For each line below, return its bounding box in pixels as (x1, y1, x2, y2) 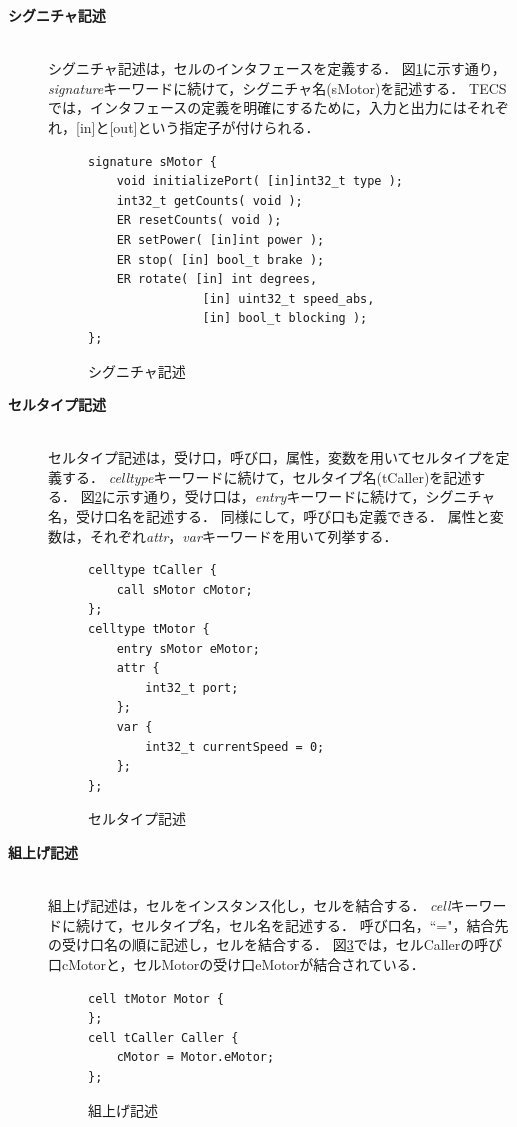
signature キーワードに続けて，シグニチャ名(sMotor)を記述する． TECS (48, 77, 507, 98)
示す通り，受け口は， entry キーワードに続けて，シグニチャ (115, 486, 496, 507)
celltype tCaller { (88, 563, 217, 578)
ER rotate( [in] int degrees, (116, 272, 318, 287)
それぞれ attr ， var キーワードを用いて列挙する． (89, 525, 398, 546)
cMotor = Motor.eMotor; (116, 1050, 275, 1065)
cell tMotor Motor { (88, 991, 225, 1006)
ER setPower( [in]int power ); (116, 232, 325, 247)
